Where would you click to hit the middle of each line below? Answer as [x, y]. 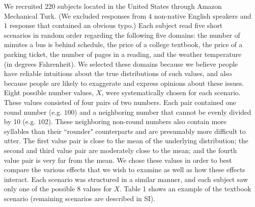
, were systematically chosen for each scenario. [171, 92]
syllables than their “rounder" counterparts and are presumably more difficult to [125, 131]
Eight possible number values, [49, 92]
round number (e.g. [33, 112]
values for [97, 189]
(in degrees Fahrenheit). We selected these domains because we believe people [121, 64]
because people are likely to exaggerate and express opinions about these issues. [124, 83]
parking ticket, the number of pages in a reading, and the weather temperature [123, 54]
